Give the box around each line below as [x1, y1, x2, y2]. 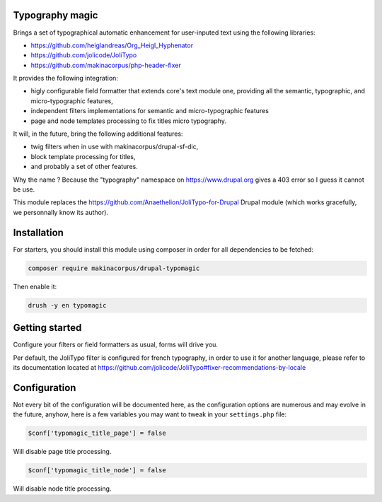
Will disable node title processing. [13, 484, 112, 493]
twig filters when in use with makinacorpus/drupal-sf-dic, [30, 142, 199, 151]
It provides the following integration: [13, 74, 118, 83]
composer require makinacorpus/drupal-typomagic [28, 264, 200, 272]
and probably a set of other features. [30, 163, 138, 171]
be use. [13, 185, 35, 194]
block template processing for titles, [30, 152, 136, 160]
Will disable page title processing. [13, 448, 112, 456]
